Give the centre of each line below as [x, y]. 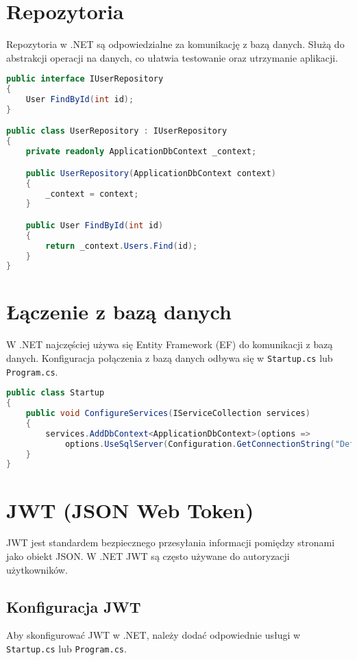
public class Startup [56, 393]
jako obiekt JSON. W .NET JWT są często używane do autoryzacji [148, 556]
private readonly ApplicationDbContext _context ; [141, 152]
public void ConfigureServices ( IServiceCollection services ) [168, 414]
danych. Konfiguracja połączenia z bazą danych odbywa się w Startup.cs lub [170, 358]
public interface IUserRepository [85, 79]
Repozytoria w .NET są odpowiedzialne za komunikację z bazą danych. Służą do [175, 44]
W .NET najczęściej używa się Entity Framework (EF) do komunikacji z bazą [170, 344]
